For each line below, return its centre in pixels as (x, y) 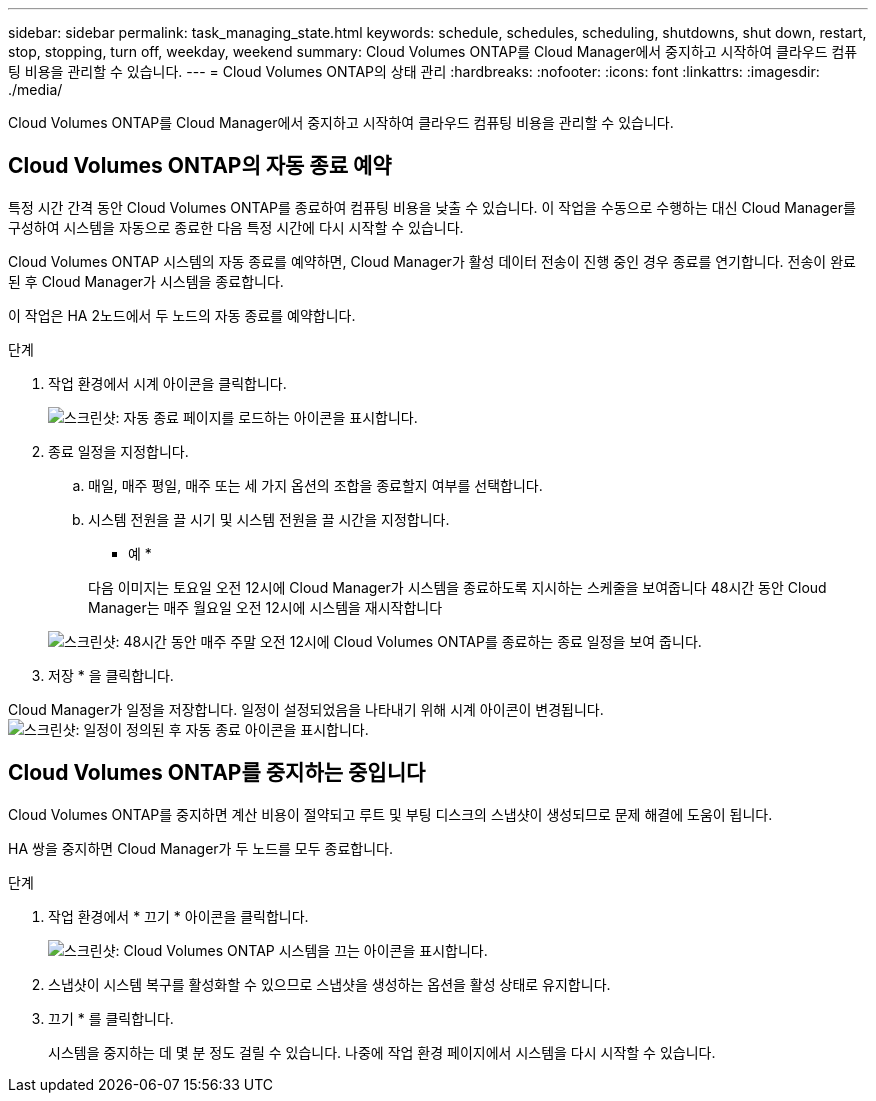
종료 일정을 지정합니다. (118, 451)
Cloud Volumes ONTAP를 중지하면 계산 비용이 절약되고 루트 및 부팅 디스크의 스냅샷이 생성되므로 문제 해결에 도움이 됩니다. (390, 814)
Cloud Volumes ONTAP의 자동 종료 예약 (200, 166)
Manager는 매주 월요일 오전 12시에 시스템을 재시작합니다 (265, 607)
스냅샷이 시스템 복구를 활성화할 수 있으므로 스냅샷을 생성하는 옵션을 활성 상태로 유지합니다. (329, 984)
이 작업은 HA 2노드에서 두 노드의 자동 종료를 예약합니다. (182, 315)
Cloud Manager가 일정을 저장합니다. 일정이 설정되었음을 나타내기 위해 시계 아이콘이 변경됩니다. (306, 709)
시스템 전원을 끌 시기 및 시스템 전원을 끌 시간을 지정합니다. (269, 519)
